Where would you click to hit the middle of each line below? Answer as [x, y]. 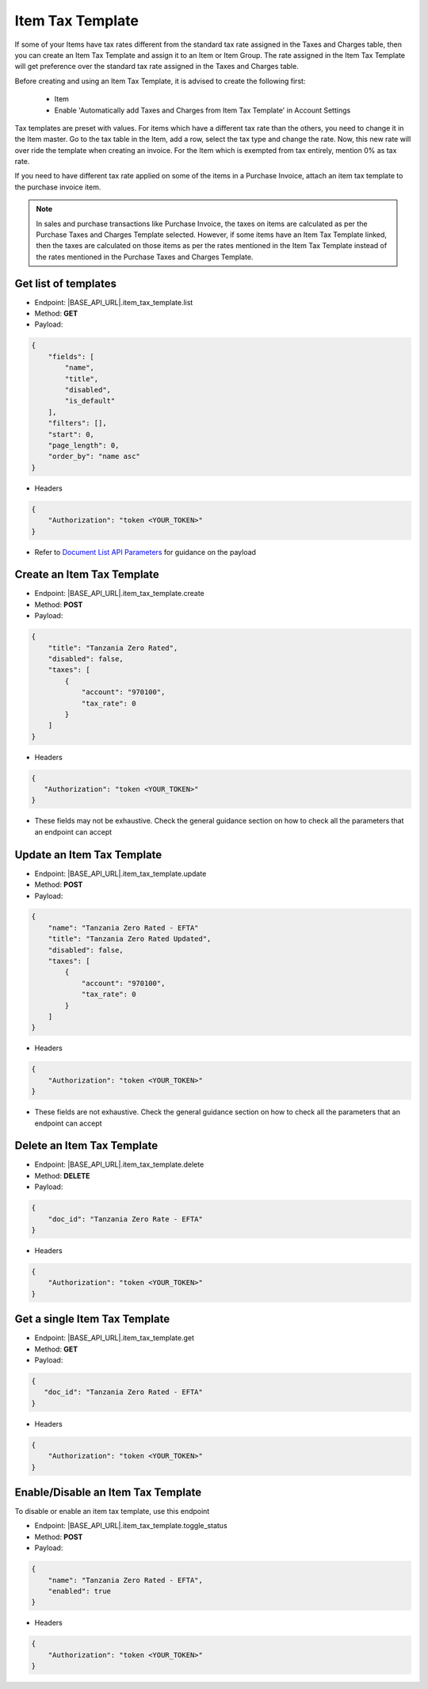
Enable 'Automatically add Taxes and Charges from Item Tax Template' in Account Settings [203, 110]
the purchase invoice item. [58, 187]
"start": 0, [71, 434]
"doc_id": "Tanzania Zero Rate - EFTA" [126, 1219]
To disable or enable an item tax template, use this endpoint [112, 1511]
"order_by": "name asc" [94, 457]
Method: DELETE [62, 1175]
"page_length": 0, [84, 445]
